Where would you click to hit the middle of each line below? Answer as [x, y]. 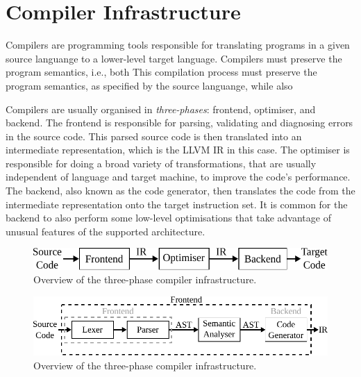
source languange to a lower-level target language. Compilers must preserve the [174, 58]
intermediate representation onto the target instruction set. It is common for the [177, 204]
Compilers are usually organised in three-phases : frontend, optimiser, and [161, 109]
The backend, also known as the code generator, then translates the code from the [180, 191]
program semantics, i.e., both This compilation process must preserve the [161, 72]
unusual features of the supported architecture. [106, 231]
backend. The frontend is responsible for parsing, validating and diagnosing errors [179, 123]
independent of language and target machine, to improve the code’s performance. [178, 177]
